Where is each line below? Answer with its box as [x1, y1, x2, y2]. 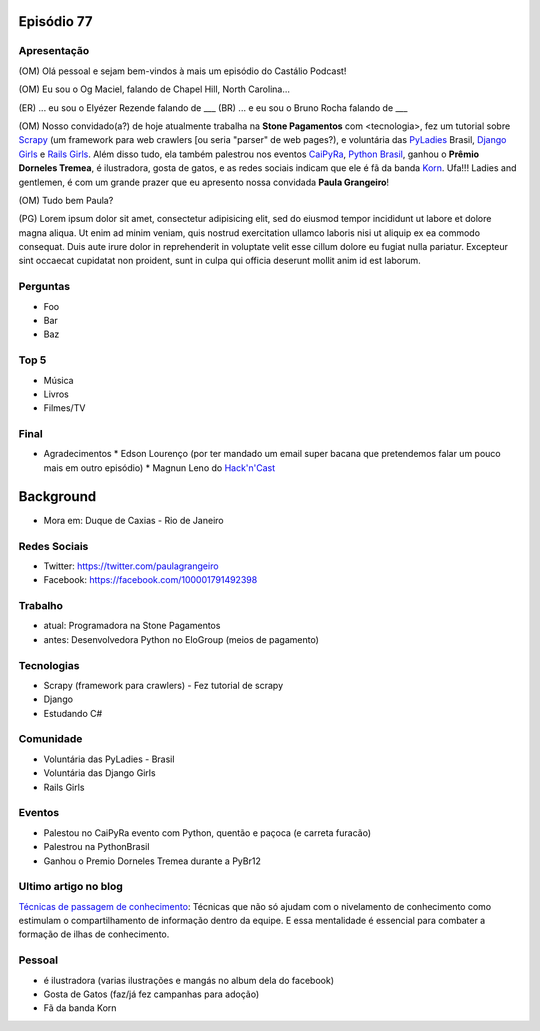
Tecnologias [18, 658, 80, 672]
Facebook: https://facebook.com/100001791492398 [43, 574, 258, 586]
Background [18, 488, 97, 505]
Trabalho [18, 599, 64, 613]
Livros [43, 388, 69, 400]
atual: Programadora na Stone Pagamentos [43, 620, 221, 632]
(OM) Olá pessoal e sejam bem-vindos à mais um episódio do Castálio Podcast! [18, 65, 347, 77]
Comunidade [18, 732, 83, 746]
